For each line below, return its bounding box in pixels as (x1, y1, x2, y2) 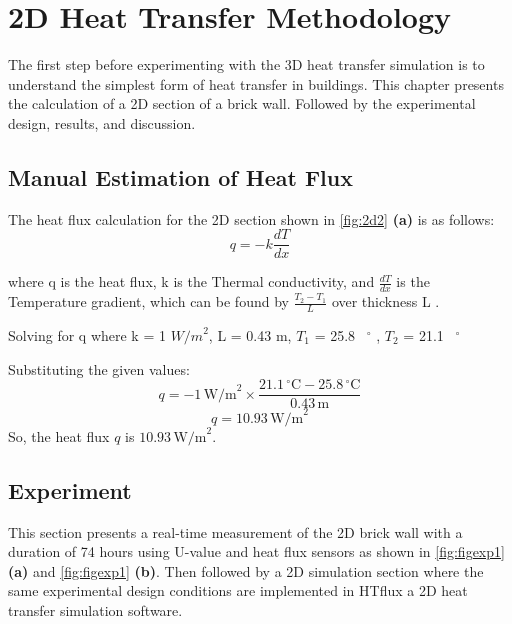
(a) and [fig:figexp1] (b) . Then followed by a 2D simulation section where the (8, 560, 484, 581)
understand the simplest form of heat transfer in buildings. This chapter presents (8, 73, 504, 94)
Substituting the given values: (8, 358, 190, 379)
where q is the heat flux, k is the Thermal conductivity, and (8, 271, 375, 292)
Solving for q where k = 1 (8, 325, 166, 346)
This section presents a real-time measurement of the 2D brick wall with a (8, 521, 463, 542)
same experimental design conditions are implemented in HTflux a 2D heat (8, 580, 468, 601)
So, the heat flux (8, 425, 110, 446)
